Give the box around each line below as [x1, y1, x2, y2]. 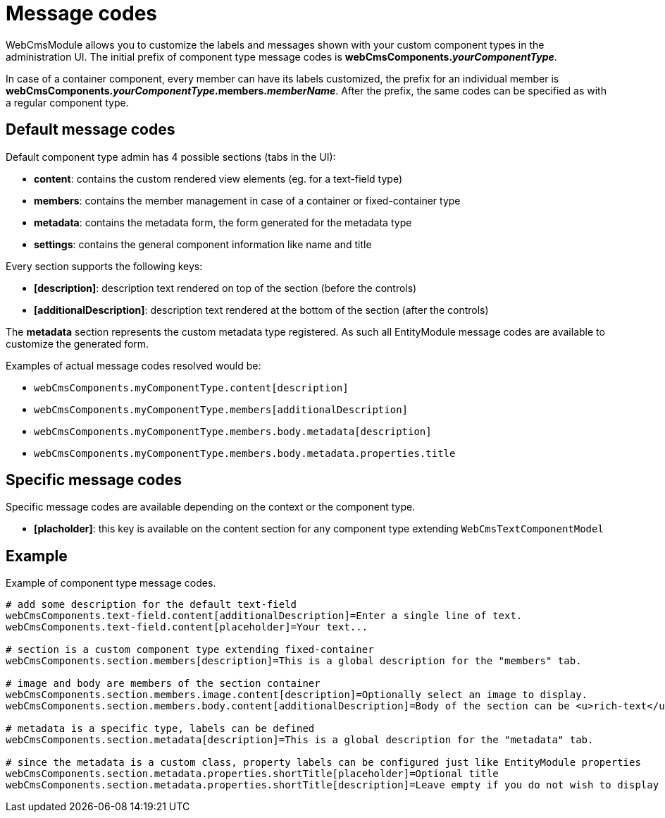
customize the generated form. [6, 337, 149, 350]
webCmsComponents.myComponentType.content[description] [34, 381, 349, 393]
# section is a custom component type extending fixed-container [6, 644, 374, 656]
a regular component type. [6, 96, 129, 109]
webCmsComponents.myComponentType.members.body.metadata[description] [34, 425, 432, 437]
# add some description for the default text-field [6, 599, 297, 611]
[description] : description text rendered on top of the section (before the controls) [34, 281, 417, 294]
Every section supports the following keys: [6, 260, 203, 272]
